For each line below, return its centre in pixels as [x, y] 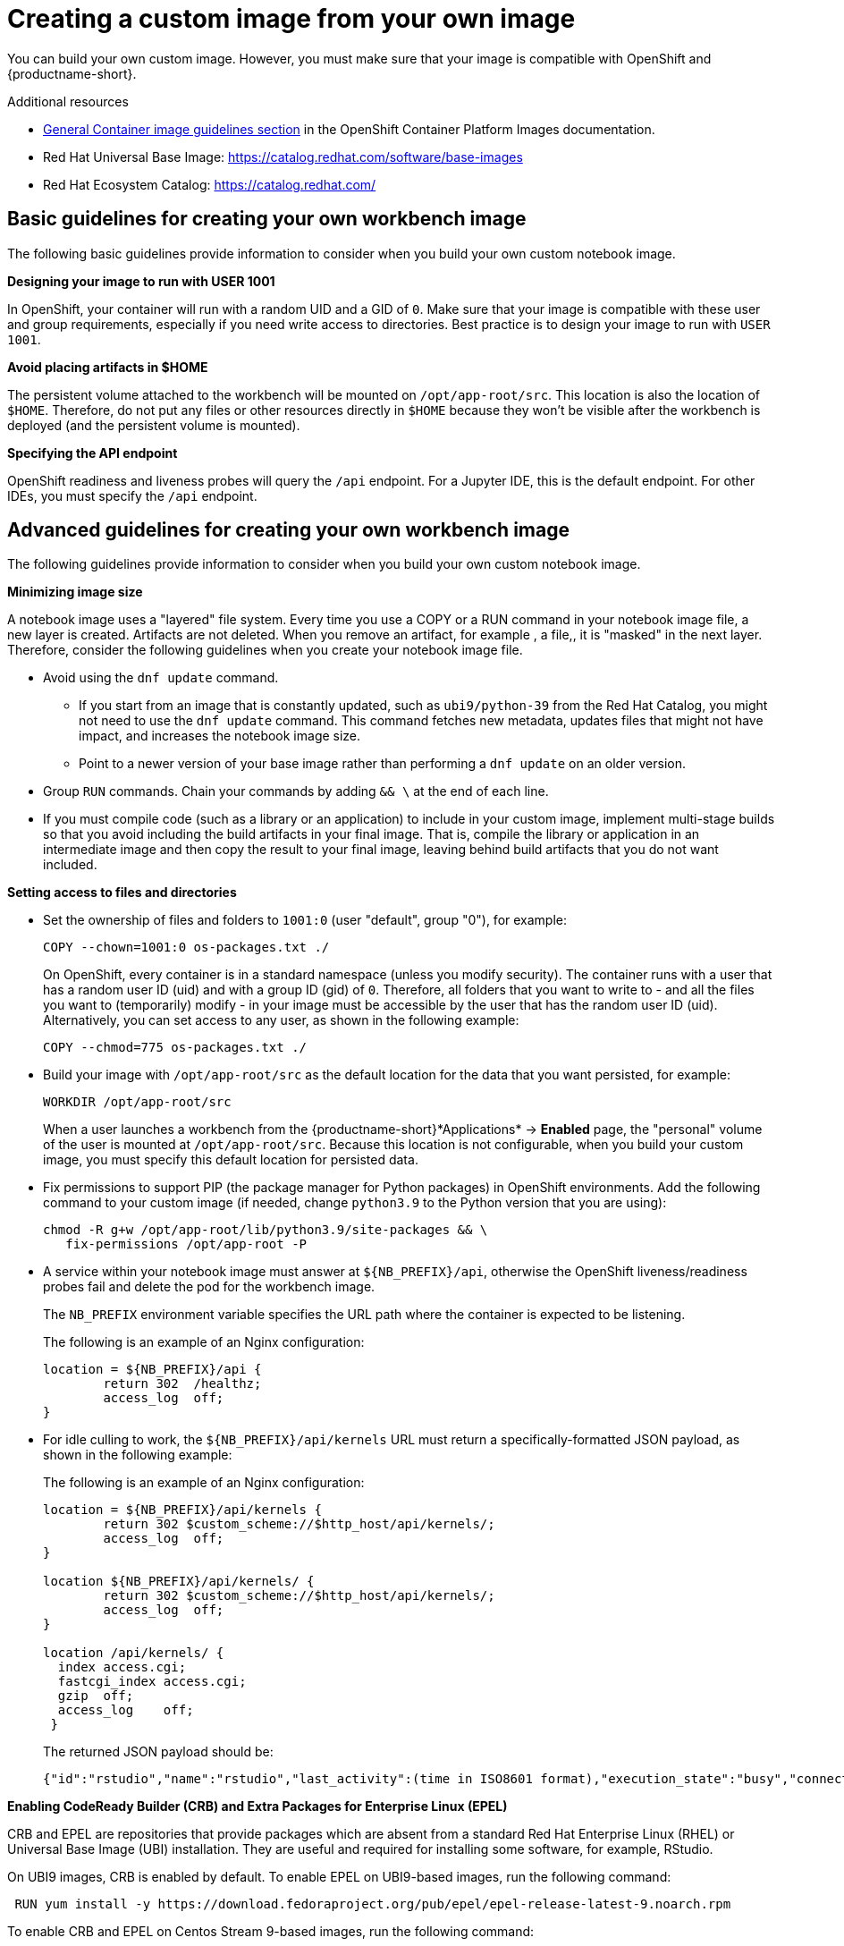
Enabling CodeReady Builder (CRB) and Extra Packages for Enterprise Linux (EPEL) [257, 1806]
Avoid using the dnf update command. [161, 678]
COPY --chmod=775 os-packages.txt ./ [175, 1048]
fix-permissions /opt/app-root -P [186, 1244]
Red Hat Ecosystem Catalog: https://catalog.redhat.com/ [210, 184]
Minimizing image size [75, 592]
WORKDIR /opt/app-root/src [137, 1102]
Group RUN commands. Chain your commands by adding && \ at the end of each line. [296, 791]
